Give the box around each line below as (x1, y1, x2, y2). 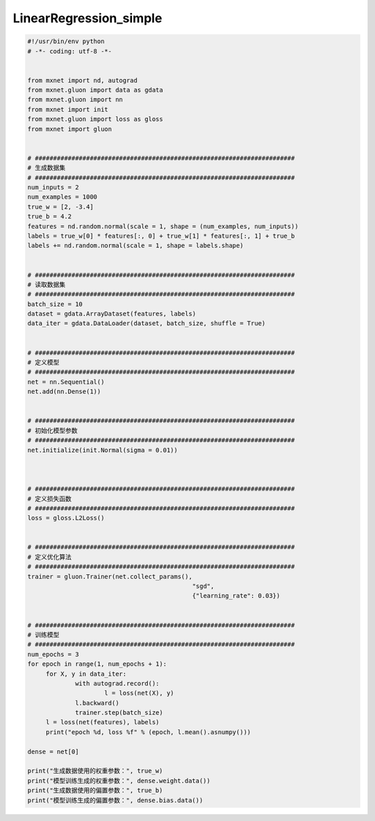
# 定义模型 (27, 359, 60, 366)
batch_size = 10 (27, 300, 83, 308)
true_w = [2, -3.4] (27, 202, 94, 211)
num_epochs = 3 (27, 650, 79, 658)
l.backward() (75, 699, 119, 707)
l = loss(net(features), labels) (45, 718, 160, 726)
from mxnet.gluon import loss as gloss (27, 115, 163, 123)
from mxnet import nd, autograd (27, 76, 138, 84)
